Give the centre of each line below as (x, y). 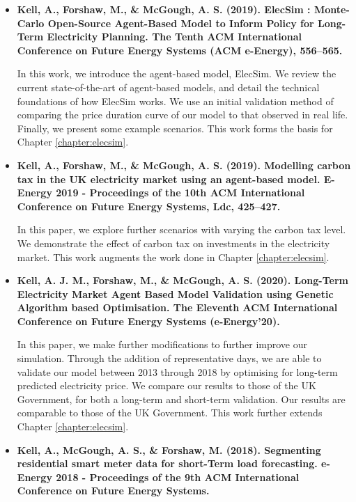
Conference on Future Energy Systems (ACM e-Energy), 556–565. (180, 50)
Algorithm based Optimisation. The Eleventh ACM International (177, 307)
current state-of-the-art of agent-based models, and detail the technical (168, 87)
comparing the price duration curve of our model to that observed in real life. (183, 115)
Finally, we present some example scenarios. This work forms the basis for (175, 128)
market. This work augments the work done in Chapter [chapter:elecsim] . (173, 257)
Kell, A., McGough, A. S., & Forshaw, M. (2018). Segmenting (169, 449)
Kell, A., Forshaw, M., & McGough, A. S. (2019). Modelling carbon (184, 165)
